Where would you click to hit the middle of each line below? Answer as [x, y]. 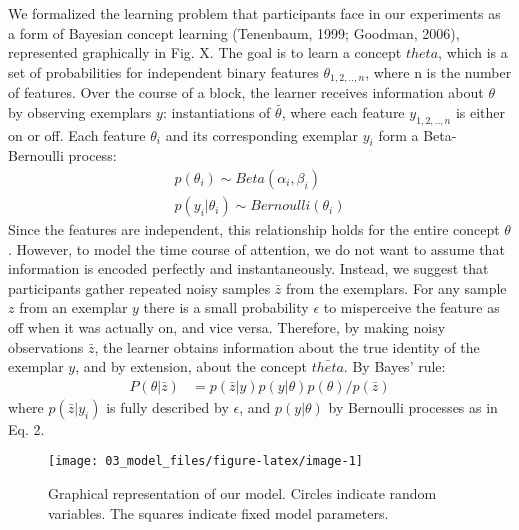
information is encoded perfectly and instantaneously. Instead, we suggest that [248, 268]
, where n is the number [438, 71]
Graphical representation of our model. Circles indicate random [242, 493]
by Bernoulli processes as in [413, 406]
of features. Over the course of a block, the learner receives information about [246, 92]
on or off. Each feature [77, 134]
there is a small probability [226, 307]
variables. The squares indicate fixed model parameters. [218, 512]
